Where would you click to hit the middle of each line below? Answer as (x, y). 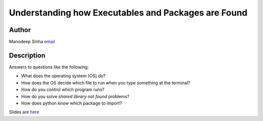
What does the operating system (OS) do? (63, 76)
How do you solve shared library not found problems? (75, 96)
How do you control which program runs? (63, 89)
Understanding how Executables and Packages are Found (128, 13)
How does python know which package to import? (72, 103)
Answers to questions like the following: (49, 67)
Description (27, 55)
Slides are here (24, 112)
